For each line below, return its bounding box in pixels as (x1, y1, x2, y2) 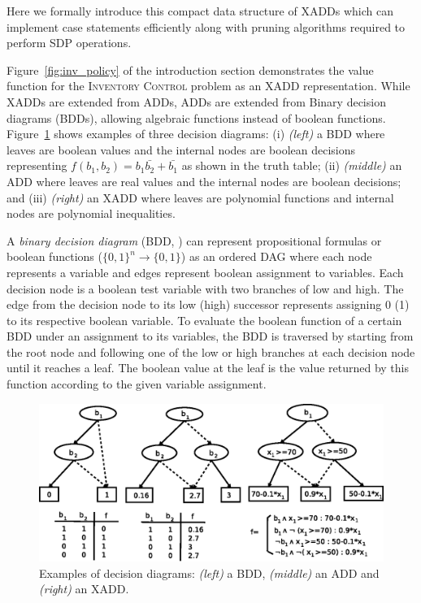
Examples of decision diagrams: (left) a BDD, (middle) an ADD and (39, 564, 380, 581)
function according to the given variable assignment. (7, 375, 267, 393)
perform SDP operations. (7, 34, 132, 51)
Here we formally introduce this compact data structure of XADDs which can (7, 2, 394, 19)
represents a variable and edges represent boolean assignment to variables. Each (7, 263, 404, 280)
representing (7, 157, 67, 174)
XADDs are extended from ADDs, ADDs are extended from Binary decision (7, 93, 386, 110)
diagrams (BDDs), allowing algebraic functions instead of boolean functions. (7, 109, 386, 126)
